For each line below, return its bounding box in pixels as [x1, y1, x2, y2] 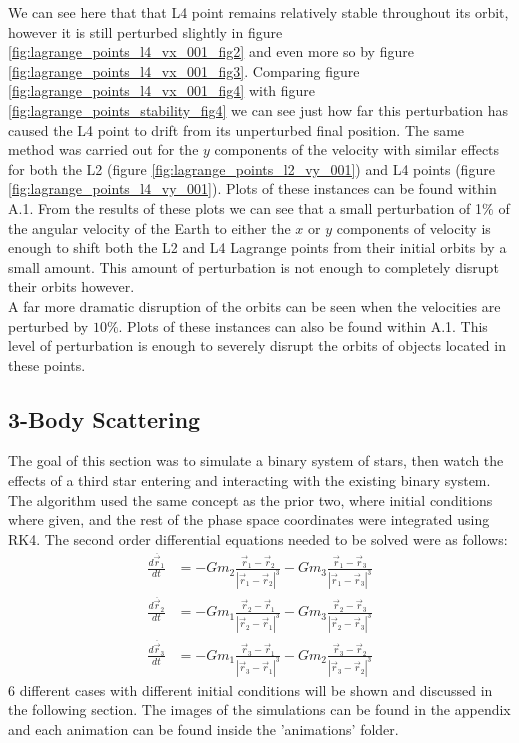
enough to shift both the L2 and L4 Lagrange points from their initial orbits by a [8, 237, 507, 258]
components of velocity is [336, 217, 491, 238]
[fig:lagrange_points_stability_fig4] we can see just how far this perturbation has [8, 99, 509, 120]
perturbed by [8, 315, 89, 336]
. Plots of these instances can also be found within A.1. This [118, 315, 488, 336]
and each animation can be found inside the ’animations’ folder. [8, 718, 399, 739]
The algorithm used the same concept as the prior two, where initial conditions [8, 489, 493, 510]
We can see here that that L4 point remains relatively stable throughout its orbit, [8, 2, 509, 22]
